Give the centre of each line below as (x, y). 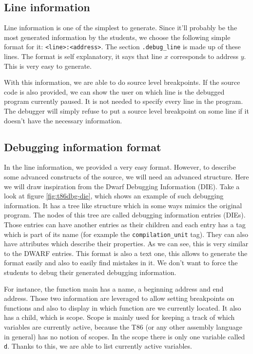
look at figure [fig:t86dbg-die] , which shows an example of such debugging (114, 196)
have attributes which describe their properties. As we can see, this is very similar (126, 244)
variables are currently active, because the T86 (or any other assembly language (123, 326)
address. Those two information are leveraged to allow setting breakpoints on (119, 298)
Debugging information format (83, 147)
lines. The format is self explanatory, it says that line (83, 56)
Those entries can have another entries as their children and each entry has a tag (125, 224)
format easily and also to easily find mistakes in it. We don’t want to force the (121, 263)
